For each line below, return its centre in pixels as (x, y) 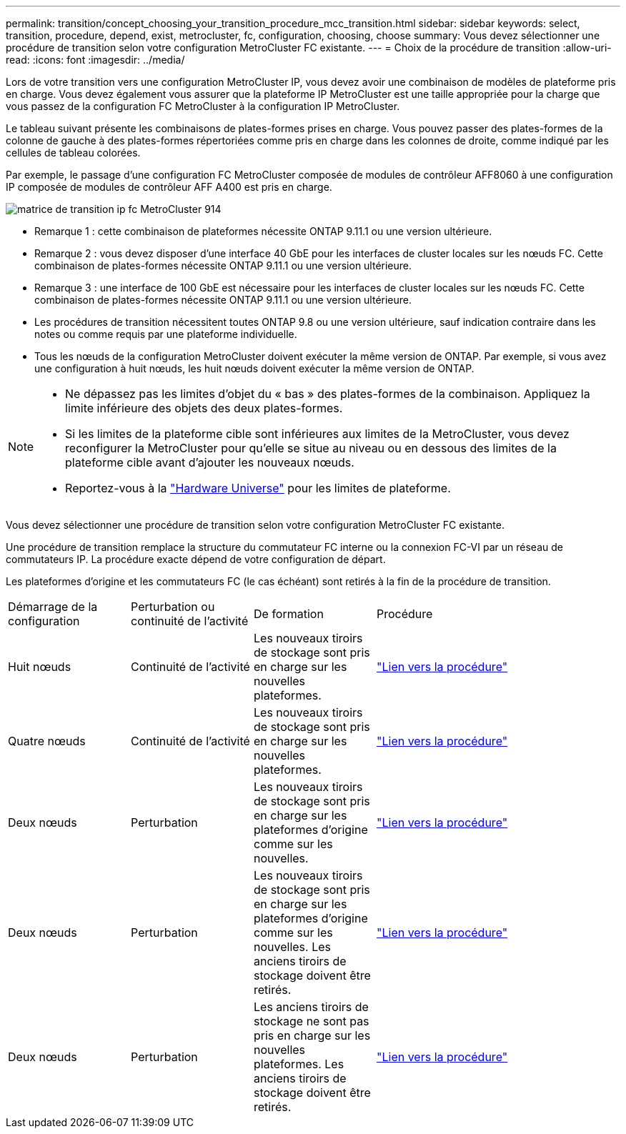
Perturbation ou (173, 607)
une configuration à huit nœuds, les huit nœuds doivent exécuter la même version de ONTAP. (254, 368)
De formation (289, 614)
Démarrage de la (53, 607)
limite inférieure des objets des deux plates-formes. (204, 408)
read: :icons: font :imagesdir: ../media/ (95, 60)
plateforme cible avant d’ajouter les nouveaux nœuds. (210, 462)
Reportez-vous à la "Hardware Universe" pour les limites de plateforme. (258, 488)
